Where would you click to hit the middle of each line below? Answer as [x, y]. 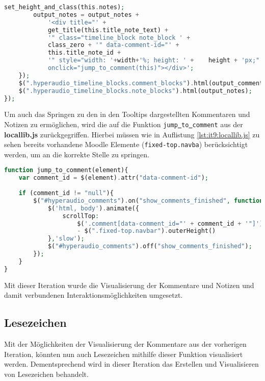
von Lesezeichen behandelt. [46, 374]
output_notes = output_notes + [86, 15]
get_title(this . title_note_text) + [108, 30]
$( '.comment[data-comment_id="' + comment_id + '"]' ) [170, 223]
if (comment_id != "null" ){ [66, 193]
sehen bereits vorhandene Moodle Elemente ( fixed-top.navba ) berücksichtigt [126, 144]
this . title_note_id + [84, 53]
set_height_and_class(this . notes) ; [64, 7]
